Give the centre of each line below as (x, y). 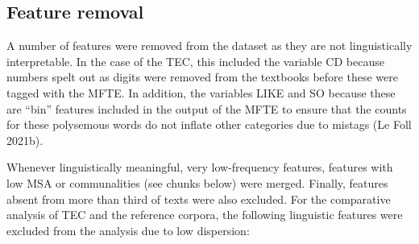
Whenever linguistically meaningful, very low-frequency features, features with (200, 167)
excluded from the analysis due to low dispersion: (128, 230)
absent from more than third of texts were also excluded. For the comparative (199, 199)
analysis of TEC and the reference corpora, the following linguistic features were (205, 215)
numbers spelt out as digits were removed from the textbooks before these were (202, 77)
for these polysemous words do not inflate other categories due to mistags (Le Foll (209, 124)
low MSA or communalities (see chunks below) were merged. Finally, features (197, 182)
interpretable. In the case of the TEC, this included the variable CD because (195, 61)
